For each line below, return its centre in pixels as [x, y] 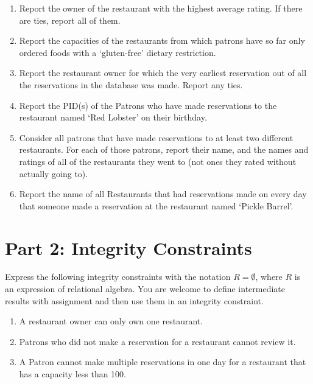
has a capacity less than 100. [73, 374]
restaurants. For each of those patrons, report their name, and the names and [164, 149]
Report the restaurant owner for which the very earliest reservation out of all [163, 73]
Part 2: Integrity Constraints [128, 247]
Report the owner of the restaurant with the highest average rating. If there [161, 8]
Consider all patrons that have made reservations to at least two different [156, 137]
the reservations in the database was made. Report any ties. [131, 84]
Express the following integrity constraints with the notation [118, 277]
